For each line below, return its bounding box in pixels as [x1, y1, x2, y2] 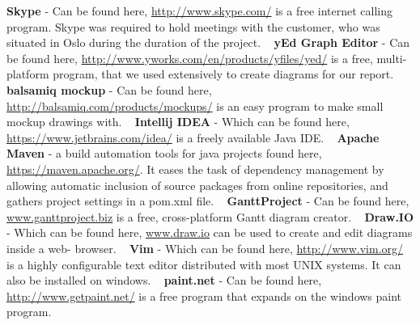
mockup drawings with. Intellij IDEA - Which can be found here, [6, 113, 350, 130]
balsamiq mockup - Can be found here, [6, 81, 212, 98]
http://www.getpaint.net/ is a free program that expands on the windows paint [6, 287, 402, 304]
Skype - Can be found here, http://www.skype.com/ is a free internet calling [6, 2, 392, 19]
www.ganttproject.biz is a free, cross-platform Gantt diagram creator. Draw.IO [6, 208, 414, 225]
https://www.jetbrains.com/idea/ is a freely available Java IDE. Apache [6, 129, 380, 146]
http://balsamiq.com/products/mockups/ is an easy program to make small [6, 97, 384, 114]
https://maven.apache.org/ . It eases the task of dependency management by [6, 160, 384, 177]
